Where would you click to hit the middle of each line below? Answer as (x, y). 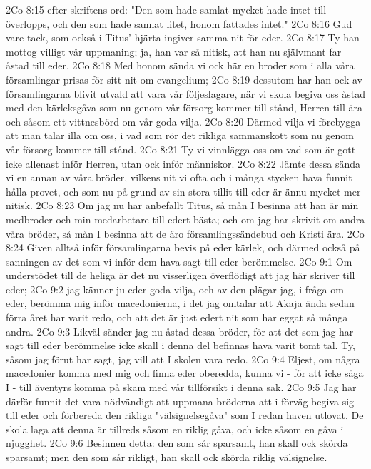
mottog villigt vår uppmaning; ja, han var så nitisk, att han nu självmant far (174, 51)
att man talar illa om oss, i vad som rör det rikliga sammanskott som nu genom (180, 135)
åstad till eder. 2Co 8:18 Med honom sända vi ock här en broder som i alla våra (180, 65)
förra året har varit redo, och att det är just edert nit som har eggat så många (177, 317)
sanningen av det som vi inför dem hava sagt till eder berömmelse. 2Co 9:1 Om (179, 261)
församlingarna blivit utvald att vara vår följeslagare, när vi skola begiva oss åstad (185, 93)
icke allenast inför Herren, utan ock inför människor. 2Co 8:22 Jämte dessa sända (183, 163)
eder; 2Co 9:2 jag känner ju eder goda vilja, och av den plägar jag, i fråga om (175, 289)
